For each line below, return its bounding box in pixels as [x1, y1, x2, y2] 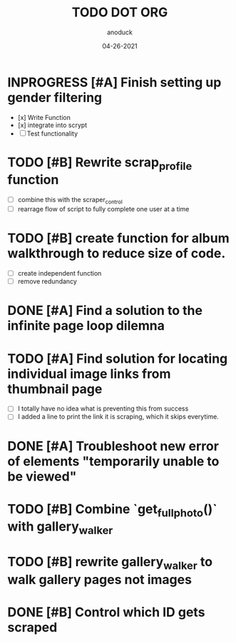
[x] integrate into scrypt [17, 121, 88, 129]
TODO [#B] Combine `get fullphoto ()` [7, 501, 217, 520]
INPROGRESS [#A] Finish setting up [7, 74, 222, 90]
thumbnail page [7, 381, 103, 397]
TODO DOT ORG [71, 4, 168, 21]
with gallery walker [7, 518, 113, 537]
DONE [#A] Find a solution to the [7, 303, 203, 319]
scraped [7, 619, 58, 636]
